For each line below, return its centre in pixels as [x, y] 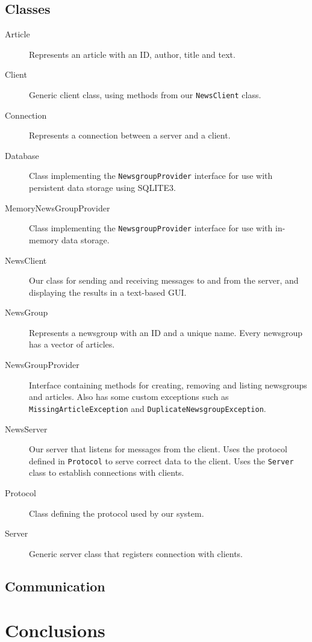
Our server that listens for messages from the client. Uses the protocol [158, 449]
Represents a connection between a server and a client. [130, 135]
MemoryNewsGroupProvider [58, 207]
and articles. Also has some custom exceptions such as [129, 397]
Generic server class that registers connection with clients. [136, 553]
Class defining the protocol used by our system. [117, 513]
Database [22, 155]
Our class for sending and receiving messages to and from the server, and [164, 280]
